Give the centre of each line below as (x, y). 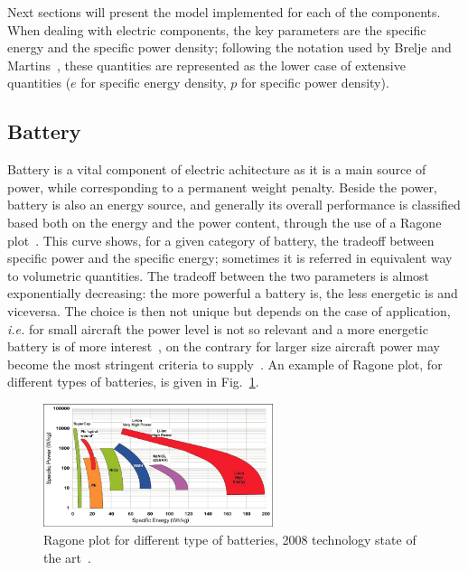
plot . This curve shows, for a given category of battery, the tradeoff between (221, 240)
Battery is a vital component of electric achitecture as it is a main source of (217, 169)
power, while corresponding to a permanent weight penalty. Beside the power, (222, 187)
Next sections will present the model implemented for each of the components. (224, 12)
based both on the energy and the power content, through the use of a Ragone (225, 222)
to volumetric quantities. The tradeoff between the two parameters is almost (219, 275)
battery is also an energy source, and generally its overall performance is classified (234, 205)
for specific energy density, (154, 83)
